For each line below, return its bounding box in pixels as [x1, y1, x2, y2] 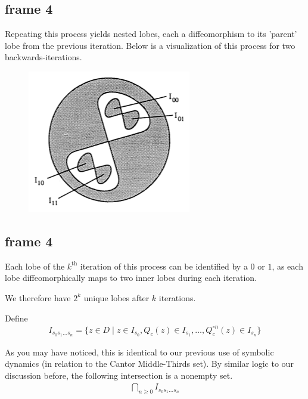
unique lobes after [83, 291, 150, 304]
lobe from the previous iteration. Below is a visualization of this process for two [5, 39, 295, 51]
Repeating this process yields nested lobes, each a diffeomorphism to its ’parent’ [5, 27, 297, 40]
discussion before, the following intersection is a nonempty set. [5, 369, 233, 381]
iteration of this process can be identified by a [80, 259, 248, 272]
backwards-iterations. [5, 51, 82, 63]
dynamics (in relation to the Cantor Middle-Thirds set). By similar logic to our [5, 357, 294, 370]
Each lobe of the [5, 259, 65, 272]
